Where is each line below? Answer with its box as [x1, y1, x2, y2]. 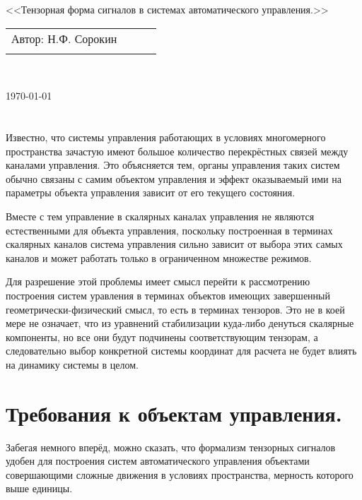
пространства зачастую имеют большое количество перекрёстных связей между [6, 143, 349, 158]
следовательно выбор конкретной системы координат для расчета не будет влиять [6, 343, 357, 358]
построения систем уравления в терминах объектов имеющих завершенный [6, 287, 330, 302]
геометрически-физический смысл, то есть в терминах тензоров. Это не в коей [6, 302, 345, 316]
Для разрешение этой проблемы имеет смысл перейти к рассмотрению [6, 274, 310, 289]
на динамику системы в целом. [6, 357, 139, 371]
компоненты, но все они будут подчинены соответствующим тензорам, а [6, 329, 318, 344]
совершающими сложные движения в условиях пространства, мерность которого [6, 467, 354, 482]
